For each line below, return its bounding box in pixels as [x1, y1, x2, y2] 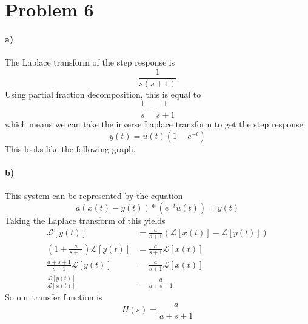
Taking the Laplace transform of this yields [5, 214, 166, 227]
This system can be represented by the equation [5, 189, 183, 202]
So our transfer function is [5, 291, 102, 303]
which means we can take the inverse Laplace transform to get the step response [5, 118, 303, 130]
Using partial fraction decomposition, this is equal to [5, 87, 201, 100]
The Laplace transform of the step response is [5, 56, 175, 69]
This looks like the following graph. [5, 143, 136, 155]
